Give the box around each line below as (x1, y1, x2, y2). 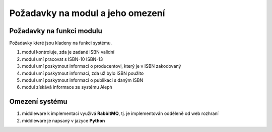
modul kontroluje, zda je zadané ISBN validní (22, 49, 114, 55)
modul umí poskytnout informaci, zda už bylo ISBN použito (22, 70, 144, 76)
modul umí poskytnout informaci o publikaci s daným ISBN (22, 77, 144, 83)
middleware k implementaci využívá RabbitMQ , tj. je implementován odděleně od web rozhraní (22, 110, 219, 116)
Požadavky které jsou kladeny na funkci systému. (9, 40, 112, 46)
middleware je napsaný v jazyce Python (22, 117, 105, 123)
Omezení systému (9, 97, 67, 106)
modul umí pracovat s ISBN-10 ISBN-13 (22, 56, 103, 62)
